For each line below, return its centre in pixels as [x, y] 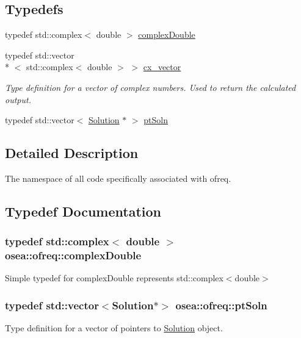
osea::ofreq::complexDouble [73, 255]
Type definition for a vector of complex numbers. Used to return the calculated [150, 87]
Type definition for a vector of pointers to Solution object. [114, 328]
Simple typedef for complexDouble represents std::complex [114, 278]
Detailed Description [72, 153]
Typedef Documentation [83, 211]
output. [18, 99]
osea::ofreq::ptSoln [221, 305]
